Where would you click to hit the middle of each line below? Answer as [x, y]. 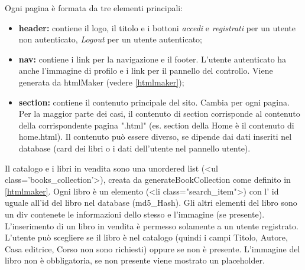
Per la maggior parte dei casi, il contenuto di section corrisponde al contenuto [159, 113]
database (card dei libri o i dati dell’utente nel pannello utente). [134, 148]
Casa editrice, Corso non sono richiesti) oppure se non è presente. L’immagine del [152, 248]
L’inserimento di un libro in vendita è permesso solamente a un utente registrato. [152, 225]
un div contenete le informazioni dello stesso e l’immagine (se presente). [135, 214]
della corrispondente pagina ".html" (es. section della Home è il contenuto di [156, 125]
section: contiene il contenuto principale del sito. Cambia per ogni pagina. [154, 102]
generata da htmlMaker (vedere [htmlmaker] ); [101, 82]
